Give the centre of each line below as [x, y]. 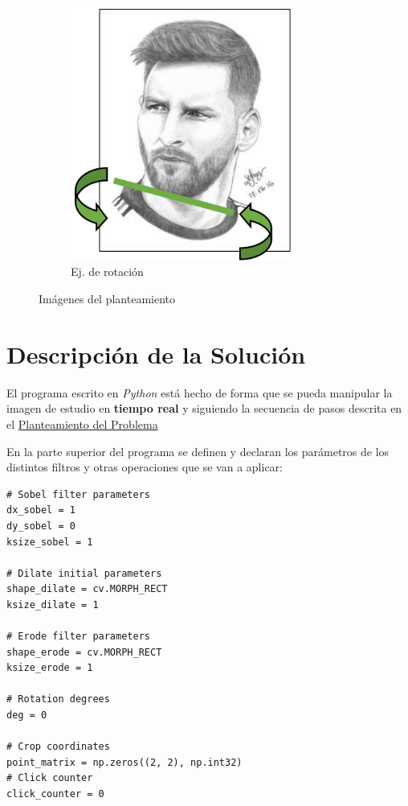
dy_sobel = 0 [41, 526]
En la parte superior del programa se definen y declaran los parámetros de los [198, 451]
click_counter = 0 [55, 794]
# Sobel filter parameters [78, 494]
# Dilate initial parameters [84, 573]
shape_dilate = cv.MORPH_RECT [87, 589]
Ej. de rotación [107, 271]
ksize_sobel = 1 [50, 542]
